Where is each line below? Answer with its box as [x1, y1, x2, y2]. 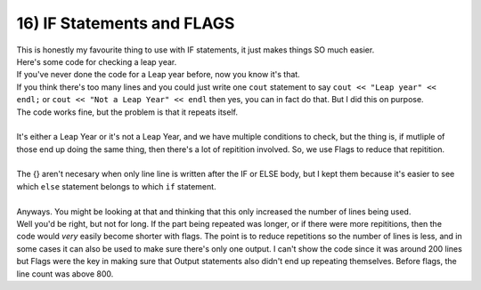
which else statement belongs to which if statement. [16, 181, 217, 191]
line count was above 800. [16, 268, 114, 279]
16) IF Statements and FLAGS [16, 13, 235, 33]
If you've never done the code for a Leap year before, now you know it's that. [16, 69, 300, 80]
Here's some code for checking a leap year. [16, 56, 177, 67]
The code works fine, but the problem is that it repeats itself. [16, 107, 238, 117]
